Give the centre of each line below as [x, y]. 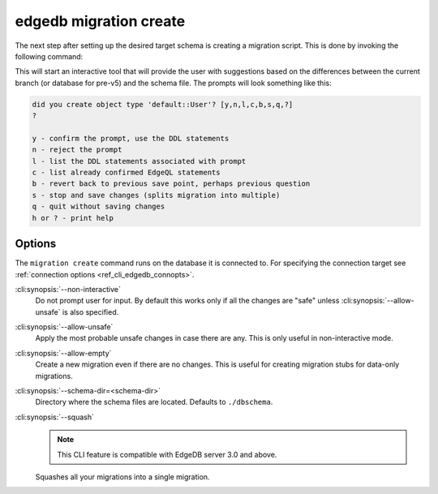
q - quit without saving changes [99, 206]
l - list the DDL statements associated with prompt [139, 161]
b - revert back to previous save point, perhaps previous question [171, 184]
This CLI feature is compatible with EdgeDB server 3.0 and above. [167, 454]
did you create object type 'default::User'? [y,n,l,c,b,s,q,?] [163, 104]
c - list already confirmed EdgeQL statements [126, 173]
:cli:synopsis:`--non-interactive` [68, 289]
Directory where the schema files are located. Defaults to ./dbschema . [154, 402]
